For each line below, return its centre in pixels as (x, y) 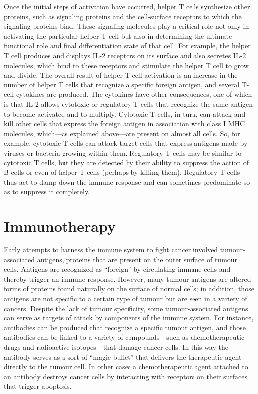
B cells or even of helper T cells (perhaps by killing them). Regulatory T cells (122, 172)
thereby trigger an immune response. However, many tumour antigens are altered (128, 278)
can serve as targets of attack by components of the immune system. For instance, (129, 318)
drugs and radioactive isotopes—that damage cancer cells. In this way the (116, 347)
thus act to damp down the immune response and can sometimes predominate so (127, 182)
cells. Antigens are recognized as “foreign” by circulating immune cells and (117, 269)
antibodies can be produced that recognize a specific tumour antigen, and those (125, 327)
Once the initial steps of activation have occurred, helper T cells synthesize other (127, 6)
